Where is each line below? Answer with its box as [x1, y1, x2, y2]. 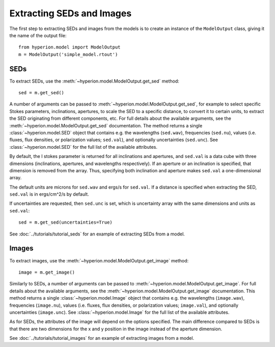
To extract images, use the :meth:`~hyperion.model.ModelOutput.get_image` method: [9, 257, 189, 263]
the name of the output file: [9, 32, 67, 38]
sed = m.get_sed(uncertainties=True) [18, 220, 113, 225]
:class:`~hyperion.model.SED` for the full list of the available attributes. [9, 144, 158, 150]
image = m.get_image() [18, 269, 75, 275]
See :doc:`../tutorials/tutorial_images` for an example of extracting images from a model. [9, 335, 195, 341]
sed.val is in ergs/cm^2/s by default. [9, 191, 89, 197]
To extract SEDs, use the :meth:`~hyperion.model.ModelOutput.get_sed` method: [9, 78, 179, 84]
